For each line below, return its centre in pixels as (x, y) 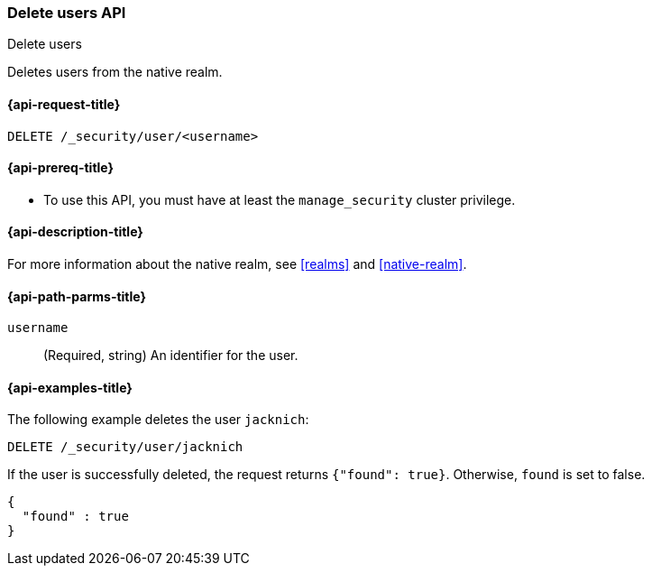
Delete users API (67, 13)
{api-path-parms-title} (77, 296)
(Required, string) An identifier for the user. (171, 356)
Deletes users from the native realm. (115, 72)
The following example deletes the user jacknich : (158, 420)
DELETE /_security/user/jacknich (125, 447)
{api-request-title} (64, 104)
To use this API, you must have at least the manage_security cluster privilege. (280, 199)
